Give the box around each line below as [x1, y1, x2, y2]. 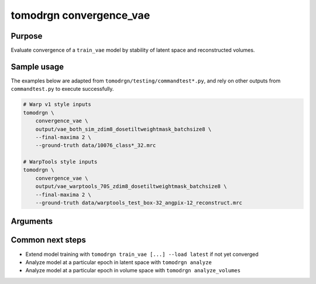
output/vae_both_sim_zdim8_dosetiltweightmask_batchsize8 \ [35, 126, 212, 132]
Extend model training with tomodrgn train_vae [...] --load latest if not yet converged [25, 251, 259, 258]
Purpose [11, 31, 43, 41]
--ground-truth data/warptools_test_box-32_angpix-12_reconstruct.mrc [35, 200, 243, 206]
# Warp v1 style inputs [23, 101, 92, 108]
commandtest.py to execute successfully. [11, 85, 114, 93]
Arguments [11, 217, 53, 227]
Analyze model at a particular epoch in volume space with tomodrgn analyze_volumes [25, 267, 241, 274]
